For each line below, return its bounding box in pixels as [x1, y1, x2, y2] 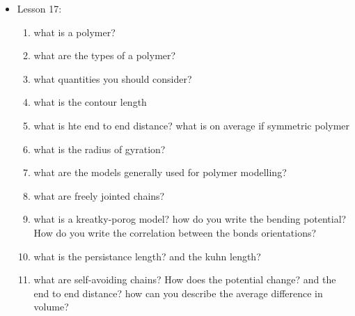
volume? [33, 299, 69, 314]
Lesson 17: [17, 1, 62, 15]
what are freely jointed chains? [33, 188, 165, 203]
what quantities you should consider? [33, 71, 192, 86]
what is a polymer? [33, 24, 116, 39]
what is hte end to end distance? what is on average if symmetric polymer [33, 118, 350, 132]
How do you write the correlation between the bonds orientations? [33, 225, 317, 239]
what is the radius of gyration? [33, 141, 166, 156]
